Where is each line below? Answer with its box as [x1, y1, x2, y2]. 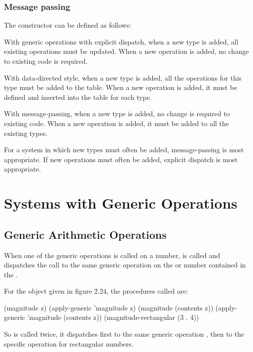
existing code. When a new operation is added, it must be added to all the [4, 118, 229, 128]
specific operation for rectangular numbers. [4, 338, 134, 349]
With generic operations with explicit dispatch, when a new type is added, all [4, 36, 239, 46]
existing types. [4, 128, 48, 138]
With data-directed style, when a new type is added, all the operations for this [4, 72, 242, 83]
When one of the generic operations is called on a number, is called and [4, 250, 220, 260]
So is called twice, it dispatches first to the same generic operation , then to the [4, 329, 244, 339]
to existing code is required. [4, 56, 88, 66]
